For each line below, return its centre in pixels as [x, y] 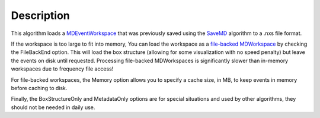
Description [41, 15]
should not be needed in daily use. [53, 107]
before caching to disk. [39, 88]
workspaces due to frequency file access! [62, 69]
